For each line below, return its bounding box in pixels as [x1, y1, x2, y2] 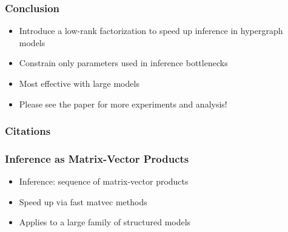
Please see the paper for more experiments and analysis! [19, 97, 227, 110]
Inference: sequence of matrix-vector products [19, 175, 189, 188]
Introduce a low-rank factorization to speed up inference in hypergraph [19, 24, 283, 37]
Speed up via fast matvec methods [19, 195, 147, 208]
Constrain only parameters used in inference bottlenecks [19, 56, 228, 69]
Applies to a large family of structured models [19, 216, 191, 228]
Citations [5, 123, 51, 138]
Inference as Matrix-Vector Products [5, 151, 189, 166]
